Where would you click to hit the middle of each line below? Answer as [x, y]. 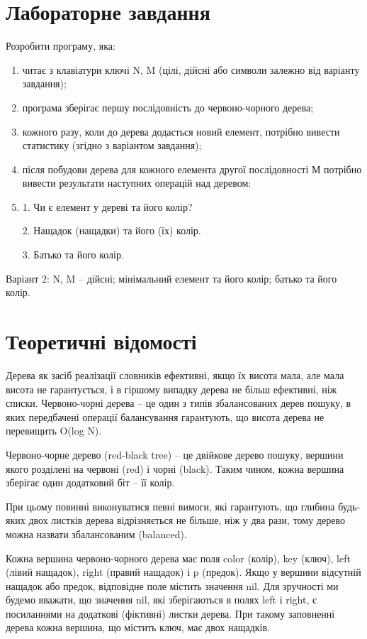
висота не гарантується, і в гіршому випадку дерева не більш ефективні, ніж [171, 389]
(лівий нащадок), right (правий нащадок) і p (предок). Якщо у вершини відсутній [183, 572]
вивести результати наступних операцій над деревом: [137, 183]
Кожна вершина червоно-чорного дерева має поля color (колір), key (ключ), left [178, 558]
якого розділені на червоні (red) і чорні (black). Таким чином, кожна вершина [175, 468]
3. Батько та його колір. [73, 255]
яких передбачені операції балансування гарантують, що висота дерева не [165, 416]
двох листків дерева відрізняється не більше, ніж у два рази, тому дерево [187, 520]
